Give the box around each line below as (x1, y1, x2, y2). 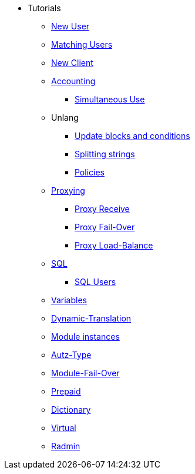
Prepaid (51, 386, 81, 396)
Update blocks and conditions (75, 131, 190, 141)
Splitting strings (75, 149, 135, 159)
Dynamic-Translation (51, 313, 132, 323)
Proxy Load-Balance (75, 240, 153, 250)
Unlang (51, 112, 79, 122)
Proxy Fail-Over (75, 222, 135, 232)
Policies (75, 167, 105, 177)
